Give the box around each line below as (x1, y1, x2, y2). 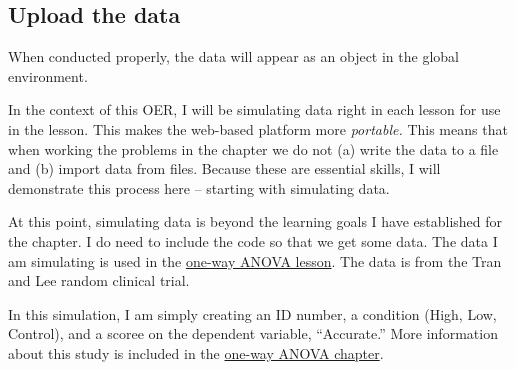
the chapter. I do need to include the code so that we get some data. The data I (8, 230, 498, 251)
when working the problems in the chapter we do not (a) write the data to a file (8, 138, 499, 159)
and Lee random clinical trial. (8, 270, 190, 291)
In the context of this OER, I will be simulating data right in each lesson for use (8, 99, 501, 120)
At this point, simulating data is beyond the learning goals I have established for (8, 211, 503, 232)
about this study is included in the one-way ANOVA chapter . (8, 342, 384, 363)
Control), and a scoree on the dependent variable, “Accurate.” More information (8, 323, 498, 344)
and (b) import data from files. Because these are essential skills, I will (8, 158, 441, 179)
